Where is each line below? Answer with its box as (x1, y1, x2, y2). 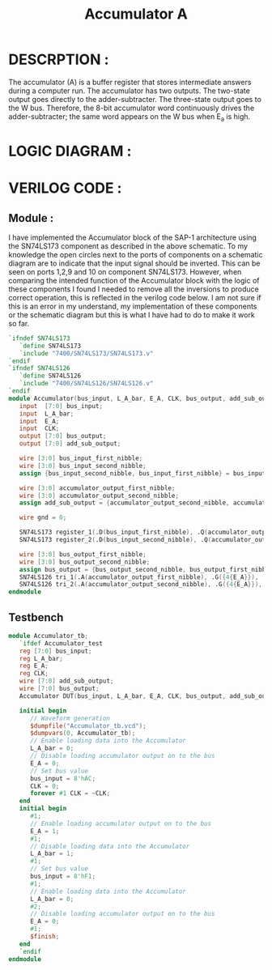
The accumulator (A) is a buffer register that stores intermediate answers (8, 77, 252, 87)
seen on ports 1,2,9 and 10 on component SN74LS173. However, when (8, 266, 242, 276)
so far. (8, 318, 30, 328)
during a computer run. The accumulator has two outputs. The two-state (8, 86, 251, 96)
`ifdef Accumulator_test (19, 639, 104, 648)
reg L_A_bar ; (19, 654, 63, 662)
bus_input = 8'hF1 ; (29, 872, 96, 881)
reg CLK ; (19, 670, 49, 678)
